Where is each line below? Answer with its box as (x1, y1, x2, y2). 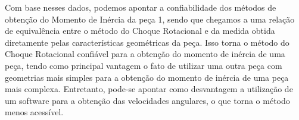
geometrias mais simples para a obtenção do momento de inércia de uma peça (5, 71, 289, 83)
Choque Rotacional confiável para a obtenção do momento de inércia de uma (5, 48, 285, 60)
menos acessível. (5, 106, 64, 118)
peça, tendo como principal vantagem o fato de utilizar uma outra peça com (5, 59, 282, 71)
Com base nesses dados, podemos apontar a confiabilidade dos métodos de (5, 1, 276, 13)
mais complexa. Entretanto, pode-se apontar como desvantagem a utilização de (5, 83, 293, 95)
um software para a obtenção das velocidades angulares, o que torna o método (5, 94, 290, 106)
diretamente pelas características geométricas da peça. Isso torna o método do (5, 36, 289, 48)
